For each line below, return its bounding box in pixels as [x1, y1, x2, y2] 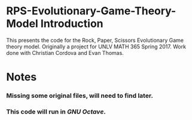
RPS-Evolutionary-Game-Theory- [6, 4, 176, 18]
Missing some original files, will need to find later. [6, 91, 154, 100]
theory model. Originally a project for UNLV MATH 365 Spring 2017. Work [6, 43, 187, 50]
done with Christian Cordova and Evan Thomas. [6, 49, 124, 56]
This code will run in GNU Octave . [6, 107, 106, 116]
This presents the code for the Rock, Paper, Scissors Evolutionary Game [6, 36, 184, 44]
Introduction [40, 17, 103, 30]
